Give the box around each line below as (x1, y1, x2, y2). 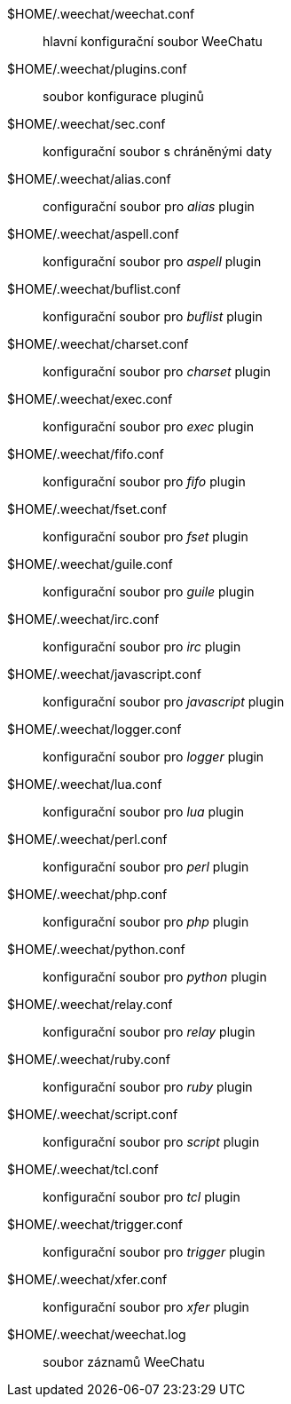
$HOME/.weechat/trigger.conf (7, 1217, 183, 1232)
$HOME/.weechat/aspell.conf (7, 226, 179, 241)
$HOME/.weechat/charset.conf (7, 336, 189, 351)
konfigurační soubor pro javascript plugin (43, 694, 285, 709)
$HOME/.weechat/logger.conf (7, 722, 182, 737)
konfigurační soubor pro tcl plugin (43, 1189, 240, 1204)
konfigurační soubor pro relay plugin (43, 1024, 256, 1039)
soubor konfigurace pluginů (43, 89, 204, 104)
